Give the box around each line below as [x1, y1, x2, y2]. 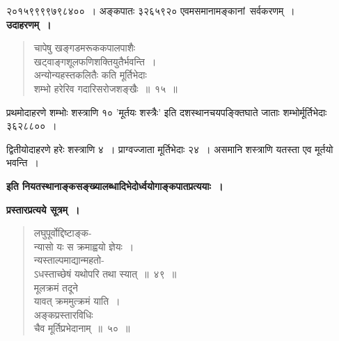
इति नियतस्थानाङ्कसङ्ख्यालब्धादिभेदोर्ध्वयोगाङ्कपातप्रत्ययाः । [6, 178, 223, 193]
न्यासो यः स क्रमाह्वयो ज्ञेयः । [33, 239, 134, 253]
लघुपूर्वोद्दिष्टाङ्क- [33, 225, 92, 240]
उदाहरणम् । [6, 17, 52, 31]
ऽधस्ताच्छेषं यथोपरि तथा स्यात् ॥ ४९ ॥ [33, 266, 177, 280]
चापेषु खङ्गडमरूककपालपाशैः [33, 40, 136, 55]
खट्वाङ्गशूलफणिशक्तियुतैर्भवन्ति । [33, 54, 157, 68]
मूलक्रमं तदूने [33, 280, 78, 294]
